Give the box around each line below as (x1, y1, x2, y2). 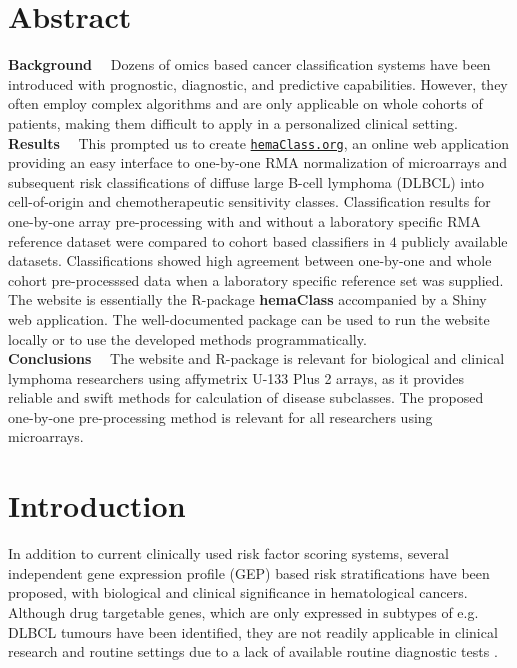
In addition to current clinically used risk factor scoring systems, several (8, 543, 449, 564)
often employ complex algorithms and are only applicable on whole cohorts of (8, 93, 483, 114)
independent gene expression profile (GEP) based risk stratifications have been (8, 562, 490, 583)
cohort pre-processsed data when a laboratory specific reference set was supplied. (8, 269, 504, 290)
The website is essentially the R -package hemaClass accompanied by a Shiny (8, 289, 487, 310)
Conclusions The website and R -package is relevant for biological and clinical (8, 348, 505, 369)
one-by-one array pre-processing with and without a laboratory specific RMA (8, 210, 481, 231)
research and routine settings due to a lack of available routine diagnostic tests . (8, 641, 498, 662)
